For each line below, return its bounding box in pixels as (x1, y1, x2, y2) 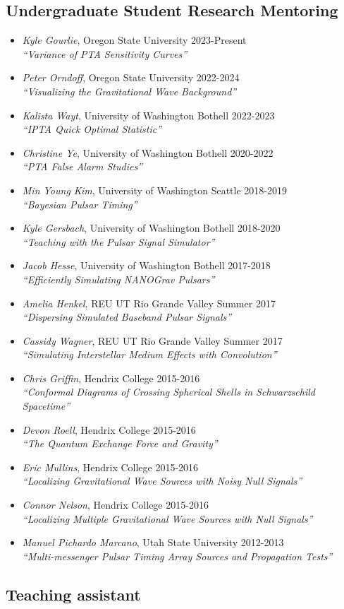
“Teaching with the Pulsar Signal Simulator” (22, 234, 215, 249)
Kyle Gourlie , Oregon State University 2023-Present (22, 32, 247, 47)
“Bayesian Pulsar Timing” (22, 196, 137, 211)
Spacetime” (22, 398, 70, 413)
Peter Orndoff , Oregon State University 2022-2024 (22, 70, 240, 85)
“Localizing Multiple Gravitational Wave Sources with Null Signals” (22, 511, 313, 526)
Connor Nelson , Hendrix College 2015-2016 (22, 497, 209, 512)
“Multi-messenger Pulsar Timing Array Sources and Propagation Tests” (22, 548, 333, 563)
